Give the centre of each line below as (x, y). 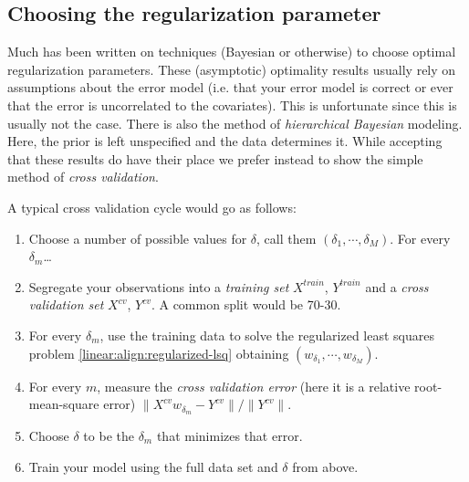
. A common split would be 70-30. (246, 304)
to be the (109, 435)
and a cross (397, 286)
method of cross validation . (83, 177)
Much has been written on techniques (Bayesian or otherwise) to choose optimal (232, 52)
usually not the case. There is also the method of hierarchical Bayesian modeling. (235, 123)
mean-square (64, 404)
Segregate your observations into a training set (159, 286)
